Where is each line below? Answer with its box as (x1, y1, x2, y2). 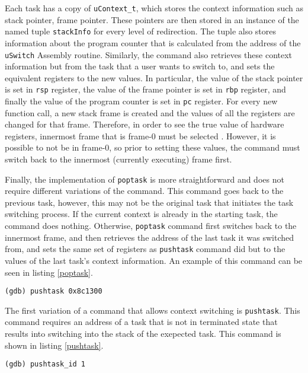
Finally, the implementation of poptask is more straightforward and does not (5, 173, 284, 185)
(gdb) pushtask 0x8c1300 (5, 287, 102, 296)
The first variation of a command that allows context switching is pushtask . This (5, 304, 300, 316)
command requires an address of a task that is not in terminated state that (5, 315, 278, 328)
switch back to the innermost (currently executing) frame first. (5, 153, 232, 165)
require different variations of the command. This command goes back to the (5, 184, 284, 197)
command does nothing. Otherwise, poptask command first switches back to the (5, 219, 297, 232)
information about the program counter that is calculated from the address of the (5, 36, 301, 49)
